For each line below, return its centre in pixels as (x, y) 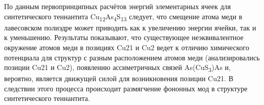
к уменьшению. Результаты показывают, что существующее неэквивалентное (124, 37)
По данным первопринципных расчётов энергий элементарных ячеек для (117, 6)
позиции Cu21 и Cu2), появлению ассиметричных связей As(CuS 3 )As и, (117, 68)
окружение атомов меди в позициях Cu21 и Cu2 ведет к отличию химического (127, 47)
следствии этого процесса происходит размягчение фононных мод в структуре (126, 88)
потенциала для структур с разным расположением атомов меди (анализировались (132, 57)
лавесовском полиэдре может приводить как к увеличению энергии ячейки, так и (130, 27)
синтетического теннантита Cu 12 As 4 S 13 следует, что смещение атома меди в (123, 17)
